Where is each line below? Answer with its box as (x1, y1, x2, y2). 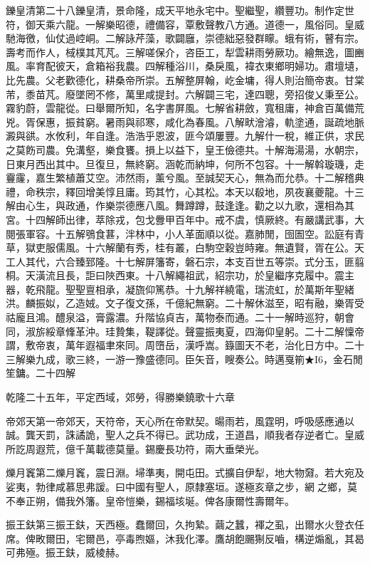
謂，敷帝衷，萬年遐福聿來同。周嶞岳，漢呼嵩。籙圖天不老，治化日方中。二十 (6, 338, 364, 352)
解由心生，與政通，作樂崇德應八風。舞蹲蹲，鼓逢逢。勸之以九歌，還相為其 (6, 198, 354, 213)
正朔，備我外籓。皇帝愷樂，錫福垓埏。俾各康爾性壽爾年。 (25, 493, 295, 508)
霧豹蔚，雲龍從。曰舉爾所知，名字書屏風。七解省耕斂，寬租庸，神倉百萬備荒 (6, 100, 364, 115)
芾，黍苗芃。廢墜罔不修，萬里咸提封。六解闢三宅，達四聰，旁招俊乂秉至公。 (6, 86, 364, 101)
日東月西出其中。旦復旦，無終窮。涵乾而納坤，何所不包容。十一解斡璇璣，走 (6, 156, 364, 171)
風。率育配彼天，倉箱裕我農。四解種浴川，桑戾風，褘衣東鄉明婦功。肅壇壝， (6, 58, 364, 73)
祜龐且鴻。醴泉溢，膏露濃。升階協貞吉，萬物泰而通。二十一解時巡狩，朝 (6, 310, 344, 325)
